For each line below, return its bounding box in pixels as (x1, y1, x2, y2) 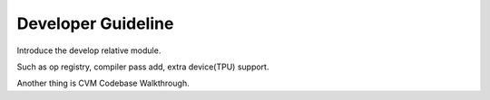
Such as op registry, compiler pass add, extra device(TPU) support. (16, 61, 269, 72)
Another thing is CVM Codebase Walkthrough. (16, 77, 190, 89)
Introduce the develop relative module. (16, 45, 162, 56)
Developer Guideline (16, 14, 174, 33)
